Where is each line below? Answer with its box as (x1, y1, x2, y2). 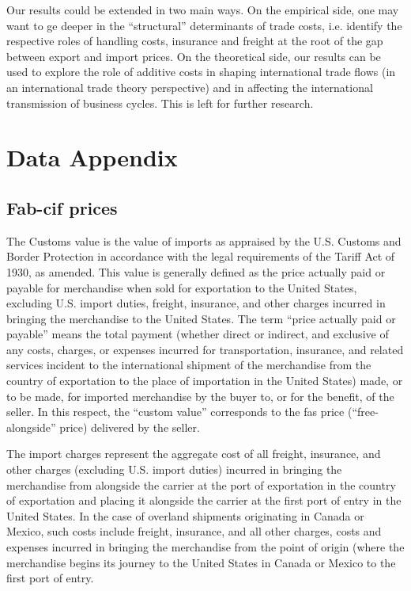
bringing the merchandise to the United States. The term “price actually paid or (6, 310, 396, 326)
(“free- (347, 403, 379, 420)
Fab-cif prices (6, 195, 118, 219)
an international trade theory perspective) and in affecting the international (6, 78, 373, 95)
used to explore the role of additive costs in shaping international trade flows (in (6, 63, 396, 80)
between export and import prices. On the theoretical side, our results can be (6, 48, 381, 64)
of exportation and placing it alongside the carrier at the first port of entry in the (6, 492, 402, 509)
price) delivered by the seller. (59, 418, 200, 435)
